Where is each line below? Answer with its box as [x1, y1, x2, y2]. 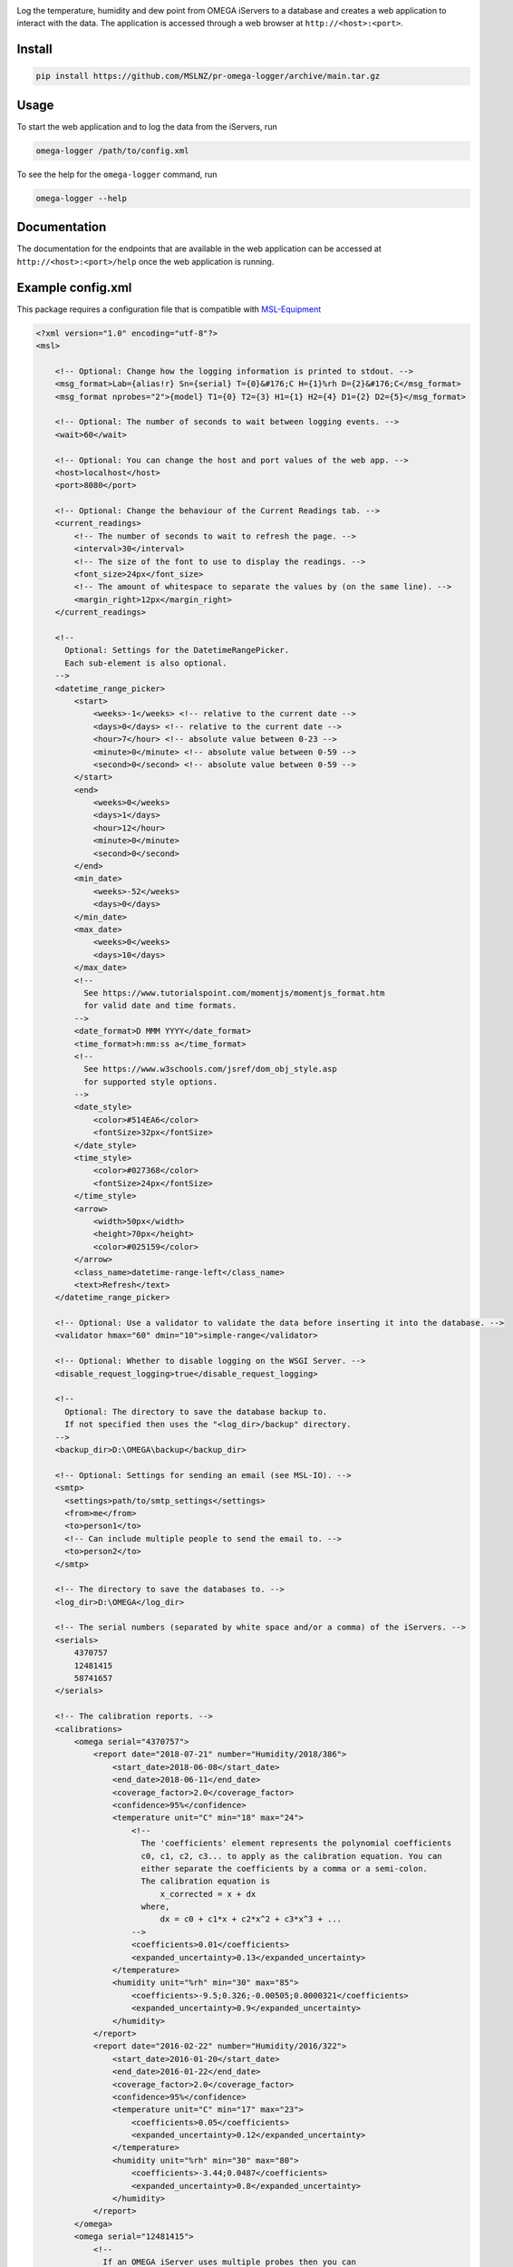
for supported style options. [82, 1076, 218, 1087]
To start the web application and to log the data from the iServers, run [16, 121, 277, 131]
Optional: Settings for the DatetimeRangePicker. [64, 645, 290, 656]
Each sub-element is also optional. [64, 657, 227, 668]
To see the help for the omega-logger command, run [16, 169, 218, 180]
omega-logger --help [35, 193, 127, 203]
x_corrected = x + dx [160, 1889, 256, 1899]
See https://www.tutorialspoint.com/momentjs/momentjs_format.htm [82, 988, 385, 997]
